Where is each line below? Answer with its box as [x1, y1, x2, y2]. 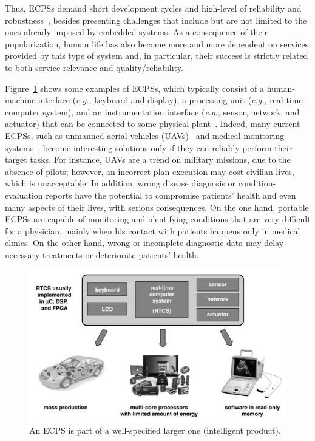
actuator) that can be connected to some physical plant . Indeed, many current [5, 117, 300, 130]
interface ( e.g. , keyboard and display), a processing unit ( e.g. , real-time [38, 94, 303, 106]
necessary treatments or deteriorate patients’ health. [5, 248, 199, 261]
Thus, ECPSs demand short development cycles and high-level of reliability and [5, 2, 302, 14]
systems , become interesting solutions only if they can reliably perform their [5, 141, 293, 154]
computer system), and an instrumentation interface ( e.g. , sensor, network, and [5, 105, 300, 118]
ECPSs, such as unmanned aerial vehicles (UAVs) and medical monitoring [5, 129, 285, 142]
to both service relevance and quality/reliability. [5, 61, 183, 73]
